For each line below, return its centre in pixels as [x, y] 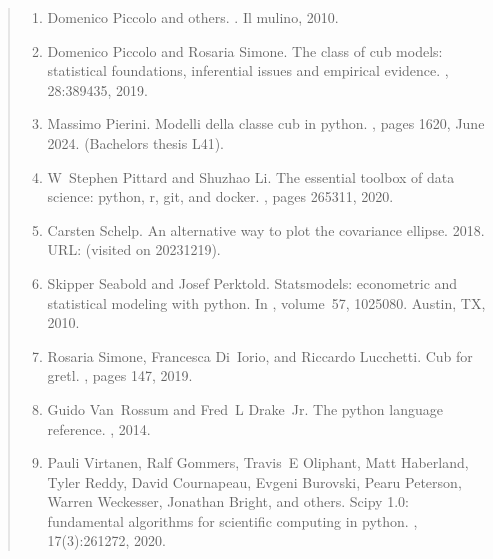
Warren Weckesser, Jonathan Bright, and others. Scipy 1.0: [228, 501]
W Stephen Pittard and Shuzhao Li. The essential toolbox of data [251, 176]
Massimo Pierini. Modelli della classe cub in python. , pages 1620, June [266, 123]
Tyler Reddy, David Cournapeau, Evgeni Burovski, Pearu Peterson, [254, 481]
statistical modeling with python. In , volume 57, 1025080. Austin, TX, [266, 302]
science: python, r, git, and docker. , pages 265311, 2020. [220, 196]
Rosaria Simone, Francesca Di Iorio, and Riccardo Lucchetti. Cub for [260, 355]
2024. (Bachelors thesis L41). [136, 142]
